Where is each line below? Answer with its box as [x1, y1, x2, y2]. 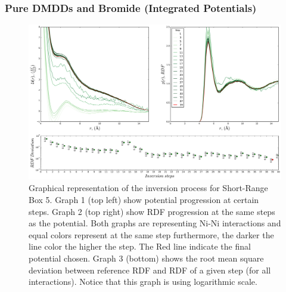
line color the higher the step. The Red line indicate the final [29, 240, 251, 253]
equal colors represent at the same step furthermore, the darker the [29, 228, 274, 241]
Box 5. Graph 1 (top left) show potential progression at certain [29, 193, 259, 206]
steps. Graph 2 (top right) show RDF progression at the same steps [29, 205, 275, 217]
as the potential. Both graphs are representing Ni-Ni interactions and [29, 217, 281, 229]
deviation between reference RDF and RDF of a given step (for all [29, 263, 271, 276]
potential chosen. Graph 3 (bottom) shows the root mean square [29, 251, 264, 264]
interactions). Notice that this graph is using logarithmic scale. [29, 275, 257, 288]
